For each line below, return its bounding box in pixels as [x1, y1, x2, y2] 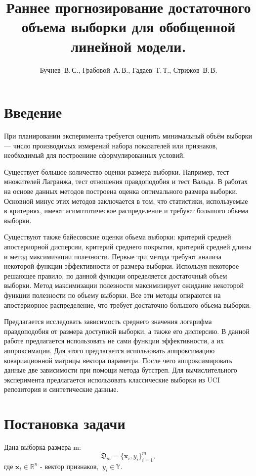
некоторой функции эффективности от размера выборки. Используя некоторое [4, 261, 239, 271]
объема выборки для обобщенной [21, 16, 236, 37]
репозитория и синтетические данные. [4, 384, 119, 394]
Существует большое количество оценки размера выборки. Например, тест [4, 166, 229, 177]
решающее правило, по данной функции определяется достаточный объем [4, 270, 227, 281]
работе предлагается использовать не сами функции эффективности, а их [4, 335, 224, 346]
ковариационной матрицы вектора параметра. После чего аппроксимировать [4, 355, 232, 365]
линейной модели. [71, 36, 186, 56]
